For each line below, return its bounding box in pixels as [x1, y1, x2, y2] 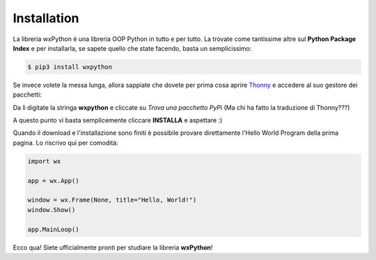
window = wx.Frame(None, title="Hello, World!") [27, 196, 197, 204]
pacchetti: [13, 90, 42, 99]
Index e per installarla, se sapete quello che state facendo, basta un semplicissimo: [13, 44, 252, 52]
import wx [27, 157, 61, 165]
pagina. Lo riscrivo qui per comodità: [13, 138, 118, 147]
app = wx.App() [27, 177, 79, 184]
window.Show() [27, 206, 76, 213]
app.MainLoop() [27, 225, 79, 233]
